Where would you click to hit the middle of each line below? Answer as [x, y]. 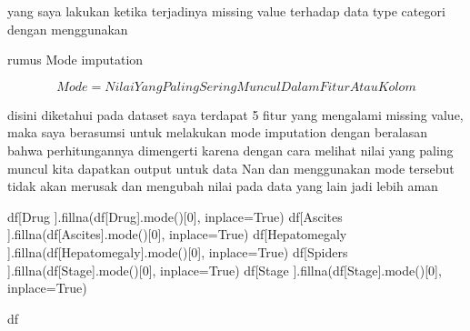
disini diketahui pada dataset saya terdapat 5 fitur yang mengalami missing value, [235, 114]
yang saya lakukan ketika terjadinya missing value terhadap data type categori [226, 11]
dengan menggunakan [68, 29]
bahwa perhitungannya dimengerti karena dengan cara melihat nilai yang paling [230, 150]
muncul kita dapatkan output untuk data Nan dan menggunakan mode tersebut [231, 168]
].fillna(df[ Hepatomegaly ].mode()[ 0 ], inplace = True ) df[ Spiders [178, 251]
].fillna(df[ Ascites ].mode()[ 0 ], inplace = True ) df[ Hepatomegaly [177, 234]
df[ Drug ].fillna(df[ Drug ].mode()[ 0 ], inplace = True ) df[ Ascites [175, 216]
